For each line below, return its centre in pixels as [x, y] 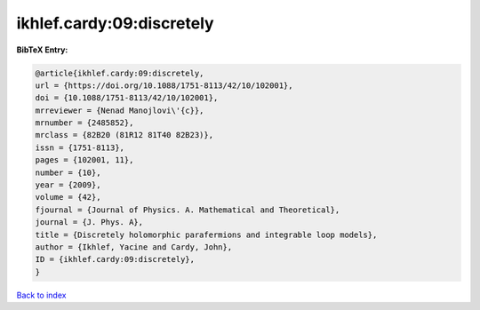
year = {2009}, [68, 185]
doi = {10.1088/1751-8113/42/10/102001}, [127, 98]
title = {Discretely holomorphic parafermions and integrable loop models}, [206, 234]
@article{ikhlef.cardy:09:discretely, [120, 73]
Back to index [41, 295]
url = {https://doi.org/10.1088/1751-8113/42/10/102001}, [164, 85]
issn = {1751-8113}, [80, 147]
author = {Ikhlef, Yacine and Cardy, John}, [134, 247]
